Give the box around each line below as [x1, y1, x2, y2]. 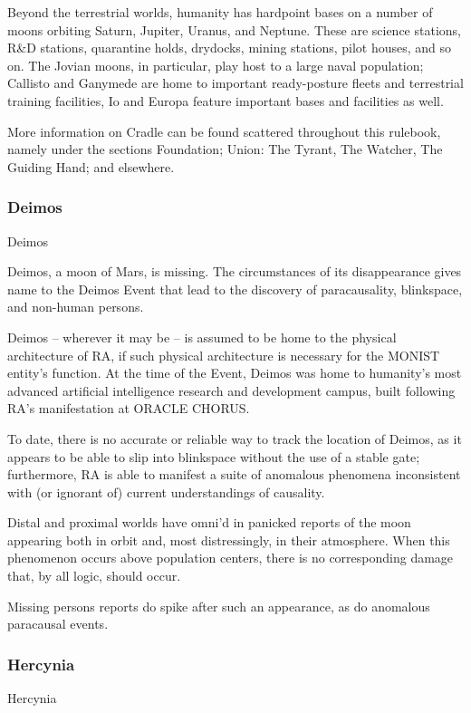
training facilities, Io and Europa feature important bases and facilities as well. [7, 91, 444, 110]
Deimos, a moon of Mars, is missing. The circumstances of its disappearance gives [7, 262, 462, 281]
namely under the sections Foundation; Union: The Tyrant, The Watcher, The [7, 140, 443, 159]
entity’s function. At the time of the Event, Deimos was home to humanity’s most [7, 363, 462, 382]
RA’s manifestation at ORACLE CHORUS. [7, 399, 250, 418]
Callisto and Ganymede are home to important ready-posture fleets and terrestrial [7, 73, 464, 92]
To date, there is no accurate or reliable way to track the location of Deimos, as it [7, 429, 462, 448]
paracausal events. [7, 614, 109, 633]
